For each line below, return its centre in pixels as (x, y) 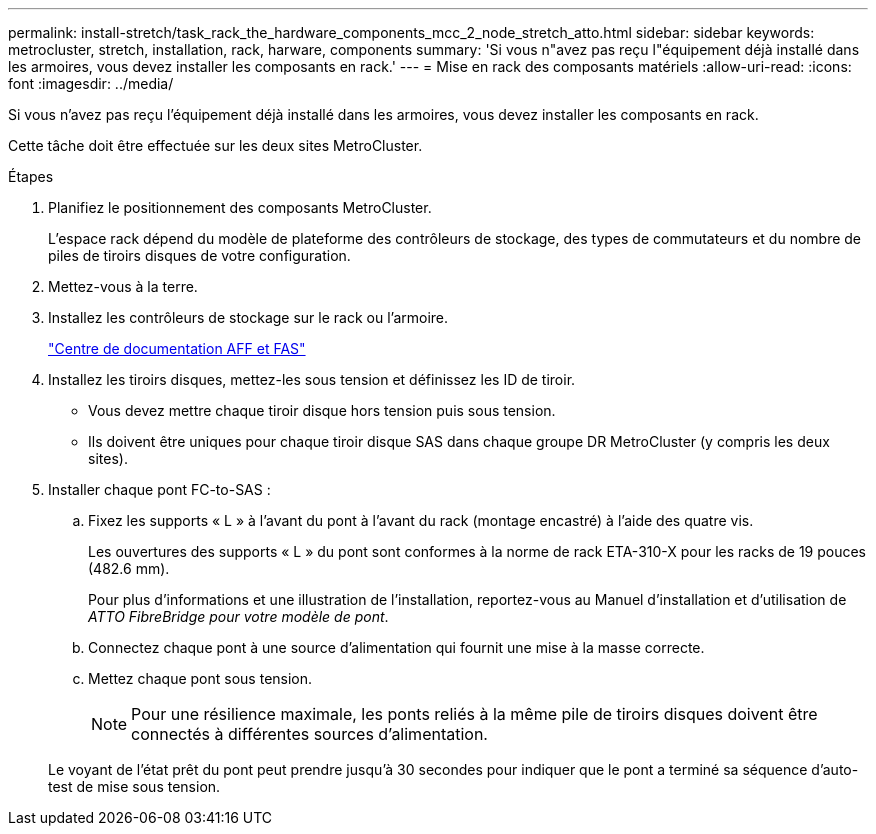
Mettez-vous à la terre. (123, 286)
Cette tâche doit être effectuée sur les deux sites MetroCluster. (215, 145)
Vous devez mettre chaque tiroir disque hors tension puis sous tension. (322, 410)
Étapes (31, 176)
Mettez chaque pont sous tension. (200, 678)
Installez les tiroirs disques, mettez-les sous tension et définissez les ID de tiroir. (312, 379)
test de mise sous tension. (134, 786)
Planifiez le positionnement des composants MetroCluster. (240, 207)
